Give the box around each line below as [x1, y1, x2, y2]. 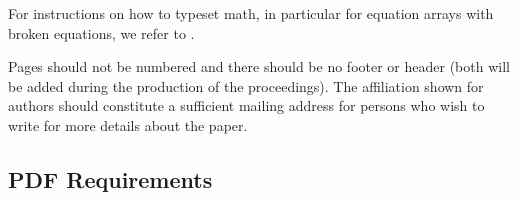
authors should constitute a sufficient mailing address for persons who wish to [8, 95, 485, 116]
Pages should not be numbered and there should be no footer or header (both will [8, 56, 510, 77]
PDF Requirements [8, 163, 213, 194]
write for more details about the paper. [8, 114, 248, 135]
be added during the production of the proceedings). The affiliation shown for [8, 75, 484, 96]
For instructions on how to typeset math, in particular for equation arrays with [8, 3, 494, 23]
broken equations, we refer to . [8, 22, 195, 43]
